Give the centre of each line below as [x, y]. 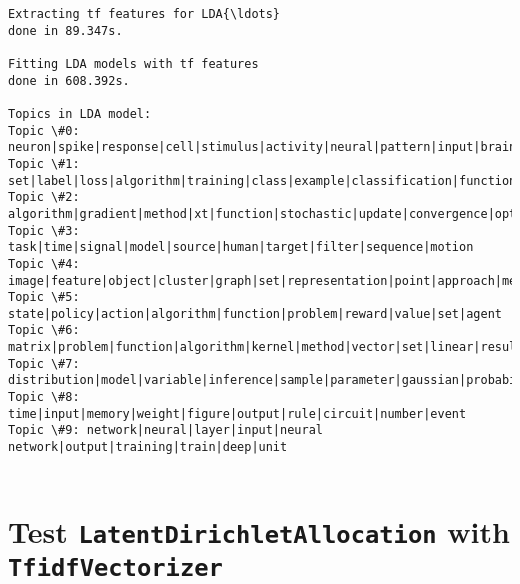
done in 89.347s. [65, 30]
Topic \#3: [44, 230]
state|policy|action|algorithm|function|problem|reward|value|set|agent [255, 313]
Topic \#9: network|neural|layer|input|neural [165, 430]
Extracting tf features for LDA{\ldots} [144, 14]
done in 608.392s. [69, 80]
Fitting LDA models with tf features [133, 63]
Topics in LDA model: [80, 113]
